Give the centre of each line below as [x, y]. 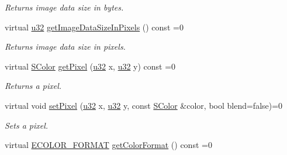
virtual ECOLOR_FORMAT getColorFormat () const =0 [108, 145]
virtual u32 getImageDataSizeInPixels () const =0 [94, 27]
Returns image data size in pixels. [65, 46]
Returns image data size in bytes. [64, 7]
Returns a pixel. [33, 86]
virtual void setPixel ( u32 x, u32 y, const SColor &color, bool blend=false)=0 [144, 105]
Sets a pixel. [27, 125]
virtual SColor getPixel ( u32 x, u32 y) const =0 [90, 66]
